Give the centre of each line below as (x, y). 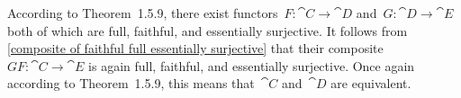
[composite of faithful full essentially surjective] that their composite (195, 48)
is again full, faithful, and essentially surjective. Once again (252, 65)
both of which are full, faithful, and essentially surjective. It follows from (208, 30)
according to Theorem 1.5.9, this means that (131, 83)
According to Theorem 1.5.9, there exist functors (143, 12)
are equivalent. (371, 83)
